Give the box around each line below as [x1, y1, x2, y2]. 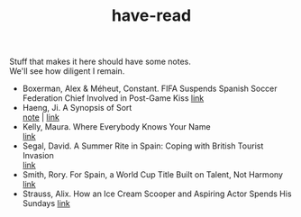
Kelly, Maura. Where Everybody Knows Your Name [22, 122, 211, 132]
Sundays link [22, 198, 70, 209]
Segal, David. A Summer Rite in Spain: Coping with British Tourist [22, 140, 264, 151]
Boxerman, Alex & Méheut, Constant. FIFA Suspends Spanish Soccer [22, 83, 278, 95]
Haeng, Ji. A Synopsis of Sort [22, 103, 132, 113]
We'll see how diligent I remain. [9, 66, 125, 77]
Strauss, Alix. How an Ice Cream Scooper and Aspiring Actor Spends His [22, 188, 292, 199]
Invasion [22, 150, 54, 161]
